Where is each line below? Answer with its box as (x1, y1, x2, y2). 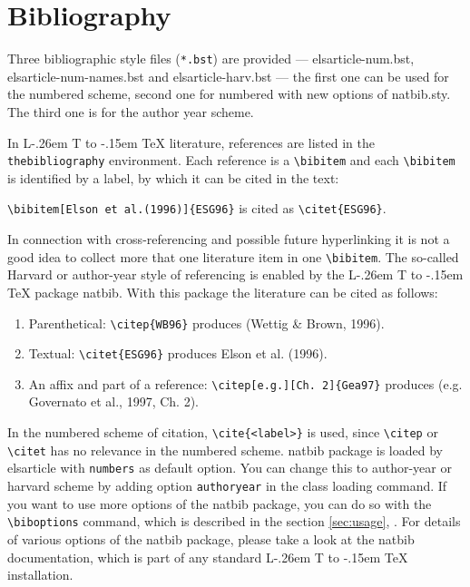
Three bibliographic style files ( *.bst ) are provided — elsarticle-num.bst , (7, 49, 415, 68)
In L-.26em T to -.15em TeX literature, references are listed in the (7, 132, 375, 152)
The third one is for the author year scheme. (7, 102, 254, 121)
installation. (7, 565, 73, 584)
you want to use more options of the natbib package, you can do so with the (7, 494, 432, 513)
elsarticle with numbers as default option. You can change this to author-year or (7, 458, 452, 477)
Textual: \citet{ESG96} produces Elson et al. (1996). (28, 344, 328, 363)
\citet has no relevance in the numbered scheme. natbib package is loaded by (7, 440, 443, 459)
